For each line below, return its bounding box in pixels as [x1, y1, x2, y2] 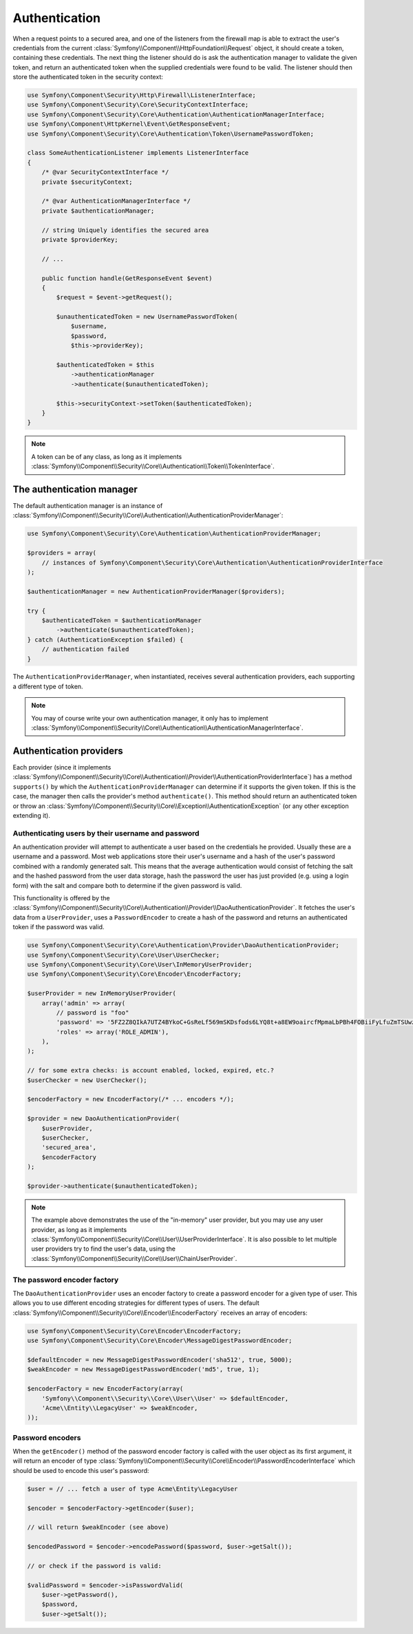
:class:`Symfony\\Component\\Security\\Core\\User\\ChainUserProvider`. [31, 1254, 237, 1262]
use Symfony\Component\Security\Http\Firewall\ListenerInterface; [27, 92, 256, 99]
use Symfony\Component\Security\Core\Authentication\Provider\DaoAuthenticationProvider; [27, 942, 340, 949]
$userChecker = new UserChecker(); [27, 1076, 147, 1084]
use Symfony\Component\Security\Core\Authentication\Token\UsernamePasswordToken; [27, 129, 315, 138]
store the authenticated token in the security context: [12, 73, 163, 81]
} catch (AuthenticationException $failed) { [27, 635, 184, 644]
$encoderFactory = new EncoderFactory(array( [27, 1385, 184, 1393]
